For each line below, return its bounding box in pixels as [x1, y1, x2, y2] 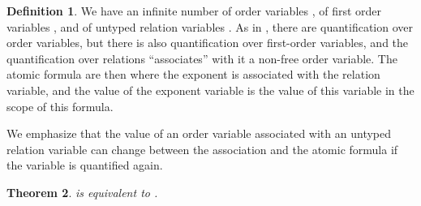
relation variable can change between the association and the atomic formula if [6, 140, 398, 157]
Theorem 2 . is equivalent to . [6, 183, 158, 200]
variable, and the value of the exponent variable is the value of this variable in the [6, 81, 415, 98]
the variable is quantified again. [6, 157, 163, 174]
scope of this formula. [6, 97, 114, 114]
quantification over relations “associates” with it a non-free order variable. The [6, 49, 397, 67]
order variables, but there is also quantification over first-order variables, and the [6, 34, 409, 51]
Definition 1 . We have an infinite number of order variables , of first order [6, 2, 382, 19]
